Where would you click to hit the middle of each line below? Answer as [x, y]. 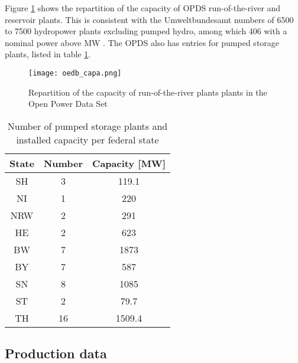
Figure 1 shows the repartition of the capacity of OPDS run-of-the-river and [143, 8]
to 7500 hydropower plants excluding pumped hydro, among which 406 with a [146, 31]
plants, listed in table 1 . [48, 54]
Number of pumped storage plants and [88, 126]
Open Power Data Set [68, 104]
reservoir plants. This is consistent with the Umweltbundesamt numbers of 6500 [149, 19]
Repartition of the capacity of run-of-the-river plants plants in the [148, 92]
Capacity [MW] [129, 163]
